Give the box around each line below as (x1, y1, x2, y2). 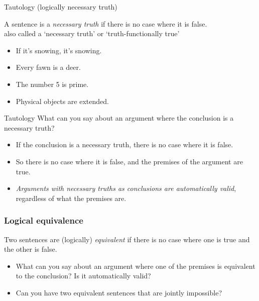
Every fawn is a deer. (16, 62, 81, 72)
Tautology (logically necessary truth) (4, 2, 117, 12)
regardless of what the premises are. (16, 192, 126, 203)
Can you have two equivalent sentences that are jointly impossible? (16, 287, 222, 297)
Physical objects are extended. (16, 95, 109, 106)
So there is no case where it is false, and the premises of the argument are (16, 156, 243, 166)
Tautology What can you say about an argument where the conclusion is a (4, 113, 234, 123)
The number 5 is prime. (16, 78, 89, 89)
